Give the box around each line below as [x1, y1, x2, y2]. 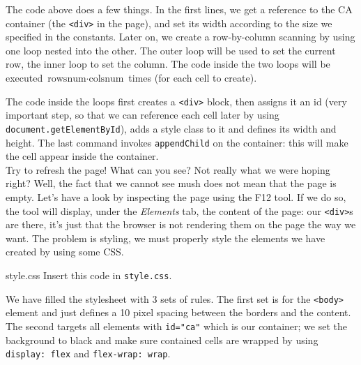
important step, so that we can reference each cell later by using [6, 107, 279, 122]
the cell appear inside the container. [6, 149, 159, 163]
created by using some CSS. [6, 244, 124, 259]
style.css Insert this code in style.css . [6, 268, 172, 282]
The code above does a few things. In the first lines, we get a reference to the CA [6, 2, 353, 16]
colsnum [89, 74, 124, 84]
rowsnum [47, 74, 86, 84]
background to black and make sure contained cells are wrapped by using [6, 332, 318, 347]
